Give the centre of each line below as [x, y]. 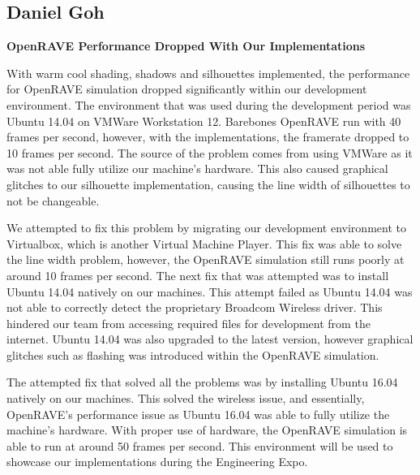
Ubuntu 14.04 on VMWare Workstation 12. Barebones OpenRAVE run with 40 [204, 121]
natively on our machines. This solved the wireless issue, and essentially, [186, 398]
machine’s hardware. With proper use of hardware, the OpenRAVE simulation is [207, 430]
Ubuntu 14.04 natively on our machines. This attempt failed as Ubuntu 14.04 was [210, 291]
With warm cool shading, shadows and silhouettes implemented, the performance [208, 73]
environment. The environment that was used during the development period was [209, 104]
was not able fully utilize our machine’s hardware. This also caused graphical [197, 168]
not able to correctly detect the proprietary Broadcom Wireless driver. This [195, 307]
